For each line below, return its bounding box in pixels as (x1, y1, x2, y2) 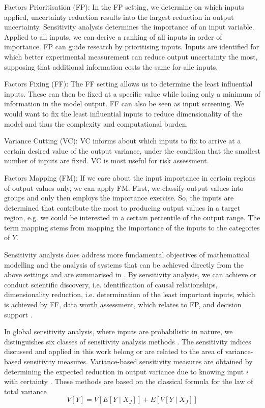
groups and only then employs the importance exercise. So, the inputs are (4, 192, 234, 203)
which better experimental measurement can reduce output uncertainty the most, (4, 51, 258, 62)
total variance (4, 386, 47, 396)
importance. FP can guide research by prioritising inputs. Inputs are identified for (4, 41, 259, 52)
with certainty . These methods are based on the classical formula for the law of (4, 376, 253, 387)
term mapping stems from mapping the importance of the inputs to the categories (4, 222, 260, 232)
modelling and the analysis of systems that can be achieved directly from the (4, 259, 244, 270)
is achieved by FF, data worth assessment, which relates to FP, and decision (4, 299, 242, 310)
